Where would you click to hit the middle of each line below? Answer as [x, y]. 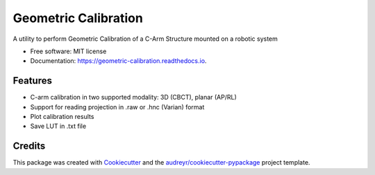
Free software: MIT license [68, 51]
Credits [29, 146]
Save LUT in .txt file [58, 126]
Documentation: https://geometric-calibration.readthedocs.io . [118, 61]
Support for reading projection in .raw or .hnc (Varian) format [117, 107]
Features [32, 81]
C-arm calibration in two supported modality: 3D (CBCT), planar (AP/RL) [134, 98]
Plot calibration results [62, 117]
